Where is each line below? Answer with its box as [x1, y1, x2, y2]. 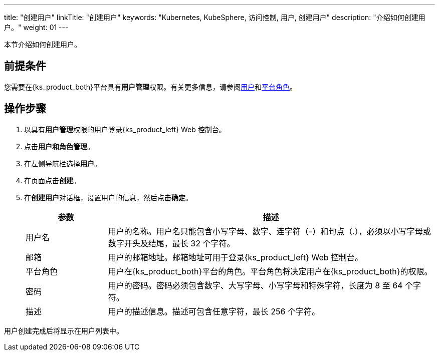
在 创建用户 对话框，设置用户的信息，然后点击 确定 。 [24, 193, 192, 202]
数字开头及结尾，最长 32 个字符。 [108, 238, 235, 248]
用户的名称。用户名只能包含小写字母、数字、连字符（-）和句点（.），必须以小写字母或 [108, 226, 431, 236]
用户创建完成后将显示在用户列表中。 [4, 326, 123, 335]
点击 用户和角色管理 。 [24, 142, 94, 151]
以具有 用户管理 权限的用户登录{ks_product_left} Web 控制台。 [24, 125, 226, 134]
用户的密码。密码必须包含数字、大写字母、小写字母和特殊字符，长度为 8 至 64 [108, 280, 403, 290]
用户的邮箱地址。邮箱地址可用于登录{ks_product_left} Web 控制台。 [108, 252, 363, 262]
